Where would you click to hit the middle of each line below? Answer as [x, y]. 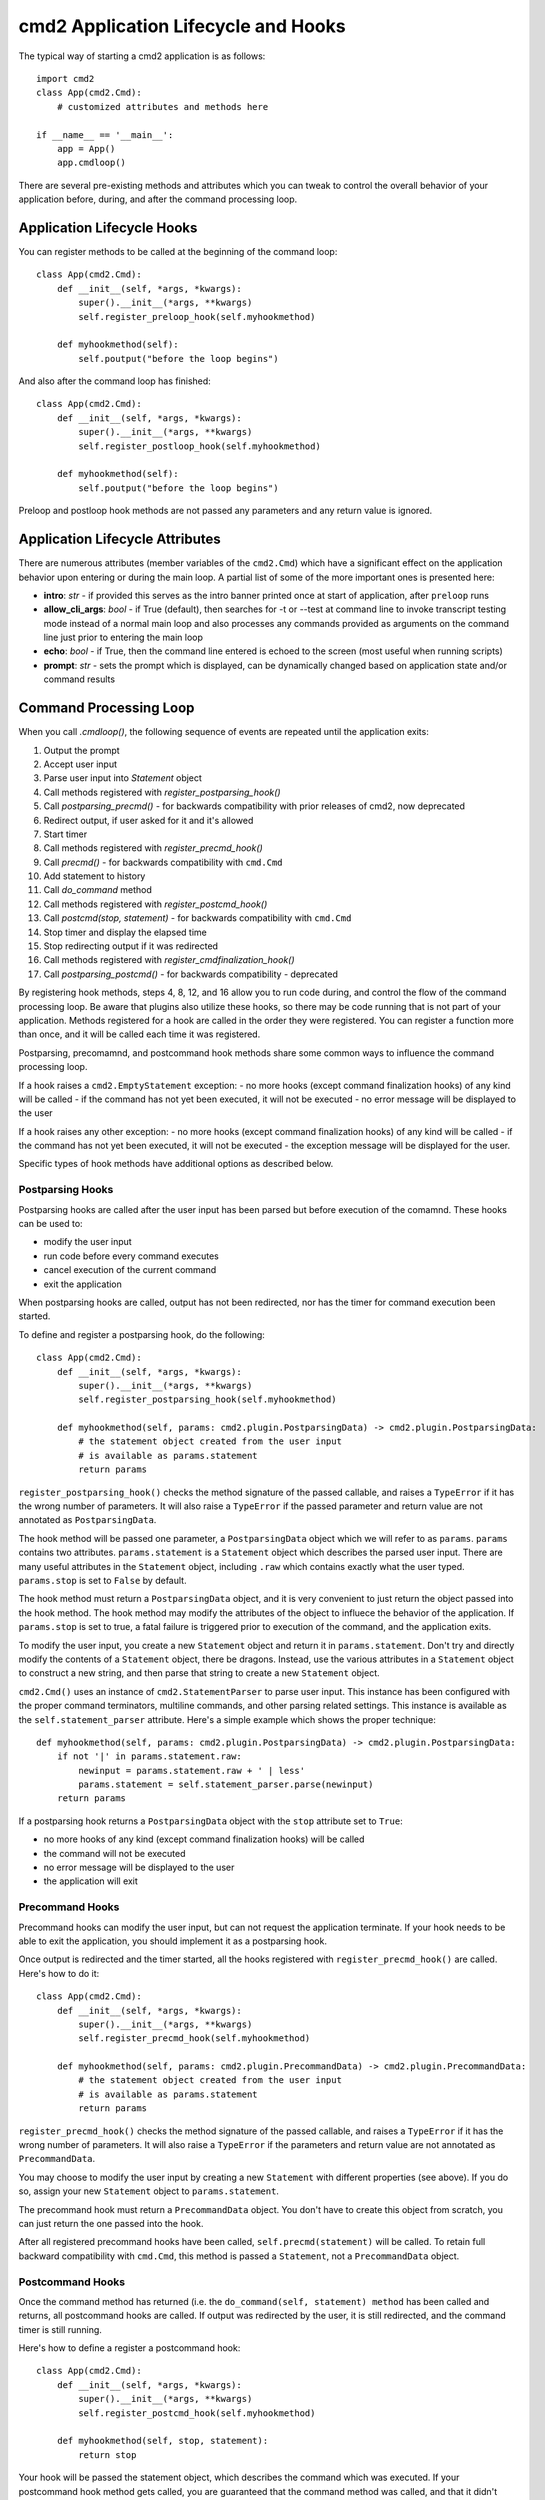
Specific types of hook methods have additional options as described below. [176, 1164]
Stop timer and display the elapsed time [125, 932]
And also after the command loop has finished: [115, 381]
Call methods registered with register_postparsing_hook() [162, 792]
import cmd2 [65, 78]
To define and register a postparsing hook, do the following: [141, 1334]
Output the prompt [81, 750]
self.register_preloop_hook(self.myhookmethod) [197, 316]
